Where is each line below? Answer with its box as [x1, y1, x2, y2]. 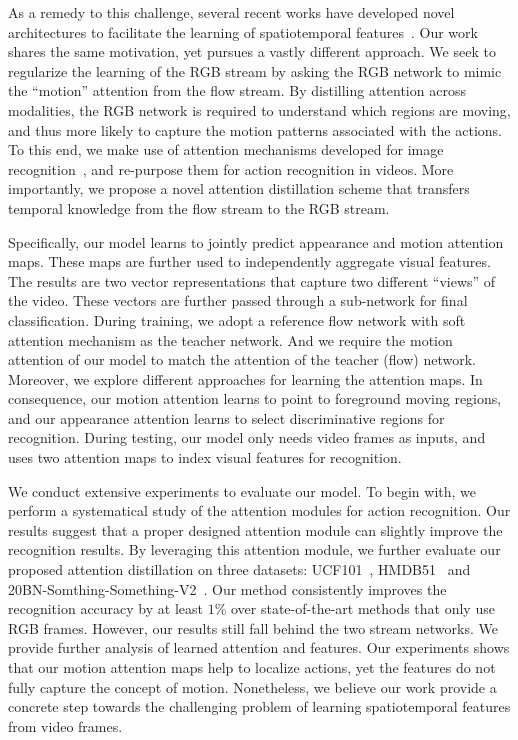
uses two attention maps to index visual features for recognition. [8, 447, 402, 468]
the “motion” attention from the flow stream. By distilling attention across [8, 80, 466, 101]
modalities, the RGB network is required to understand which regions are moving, [8, 99, 511, 120]
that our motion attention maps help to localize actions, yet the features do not [8, 657, 496, 677]
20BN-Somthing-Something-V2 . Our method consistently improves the [8, 578, 447, 599]
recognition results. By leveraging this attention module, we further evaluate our [8, 539, 501, 560]
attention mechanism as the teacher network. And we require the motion [8, 329, 453, 350]
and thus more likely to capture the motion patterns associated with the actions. [8, 119, 502, 140]
